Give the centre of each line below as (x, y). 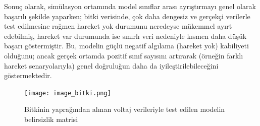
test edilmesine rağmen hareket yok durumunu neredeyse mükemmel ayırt (118, 26)
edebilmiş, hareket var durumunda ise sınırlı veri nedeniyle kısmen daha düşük (125, 36)
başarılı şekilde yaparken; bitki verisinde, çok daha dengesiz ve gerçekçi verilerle (127, 16)
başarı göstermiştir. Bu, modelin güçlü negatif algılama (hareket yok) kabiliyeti (126, 46)
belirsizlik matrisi (51, 119)
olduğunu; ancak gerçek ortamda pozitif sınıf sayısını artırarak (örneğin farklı (124, 55)
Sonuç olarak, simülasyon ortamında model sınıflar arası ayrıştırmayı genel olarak (130, 6)
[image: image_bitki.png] (68, 93)
